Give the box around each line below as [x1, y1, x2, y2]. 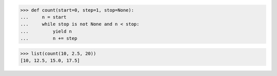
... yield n [20, 28, 72, 34]
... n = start [20, 14, 67, 20]
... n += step [20, 35, 77, 42]
